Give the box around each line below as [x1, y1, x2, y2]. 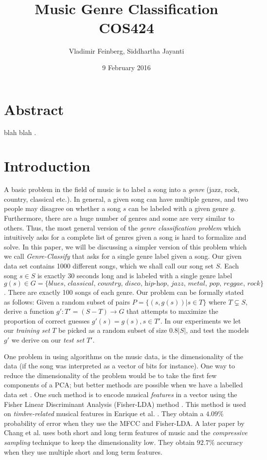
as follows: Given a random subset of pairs [4, 296, 130, 307]
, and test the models [186, 325, 249, 335]
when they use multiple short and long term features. [4, 446, 162, 457]
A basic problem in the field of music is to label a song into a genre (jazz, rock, [4, 184, 240, 194]
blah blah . [4, 127, 36, 137]
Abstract [4, 99, 64, 119]
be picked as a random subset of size [58, 325, 167, 335]
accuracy [217, 437, 243, 447]
